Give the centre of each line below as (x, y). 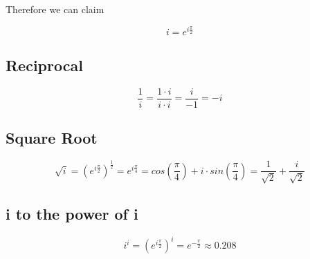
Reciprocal (44, 65)
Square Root (52, 138)
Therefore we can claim (55, 9)
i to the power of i (72, 213)
